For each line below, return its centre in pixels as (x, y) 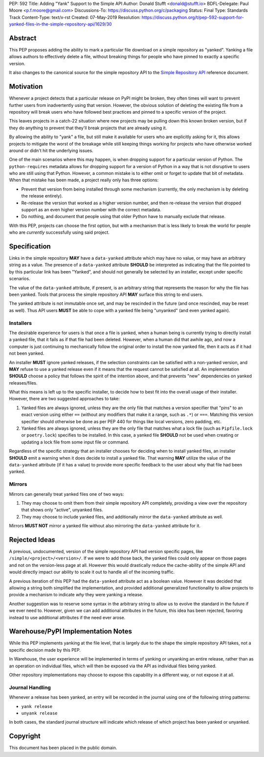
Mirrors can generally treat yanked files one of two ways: (66, 494)
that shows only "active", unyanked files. (62, 510)
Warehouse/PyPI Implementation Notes (70, 631)
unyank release (40, 713)
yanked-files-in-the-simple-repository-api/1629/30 (60, 24)
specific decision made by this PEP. (45, 650)
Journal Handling (30, 687)
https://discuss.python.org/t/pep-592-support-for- (193, 17)
